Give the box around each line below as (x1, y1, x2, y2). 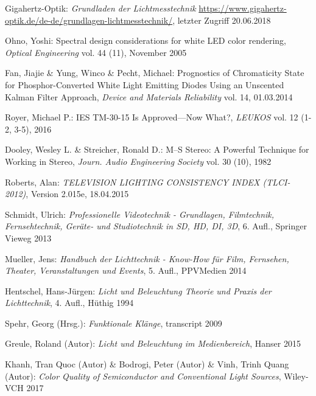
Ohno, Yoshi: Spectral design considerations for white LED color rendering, (5, 34, 287, 47)
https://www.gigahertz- (198, 2, 287, 14)
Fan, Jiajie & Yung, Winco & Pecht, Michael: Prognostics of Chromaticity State (5, 66, 304, 79)
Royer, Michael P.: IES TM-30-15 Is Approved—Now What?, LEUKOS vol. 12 (5, 111, 298, 123)
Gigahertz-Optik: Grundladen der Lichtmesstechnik (5, 2, 196, 14)
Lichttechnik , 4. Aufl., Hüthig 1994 (5, 296, 134, 309)
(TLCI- (262, 175, 290, 188)
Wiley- (284, 369, 309, 382)
